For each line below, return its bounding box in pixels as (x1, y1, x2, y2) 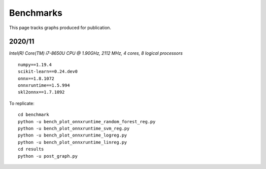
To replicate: (9, 100, 34, 106)
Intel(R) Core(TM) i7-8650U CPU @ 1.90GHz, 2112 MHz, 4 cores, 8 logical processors (9, 50, 183, 56)
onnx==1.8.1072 (18, 75, 55, 81)
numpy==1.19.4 (18, 62, 52, 68)
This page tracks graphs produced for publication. (9, 25, 111, 31)
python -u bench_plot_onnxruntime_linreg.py (18, 139, 128, 145)
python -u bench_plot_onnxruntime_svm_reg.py (18, 126, 130, 131)
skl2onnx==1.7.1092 (18, 89, 65, 95)
